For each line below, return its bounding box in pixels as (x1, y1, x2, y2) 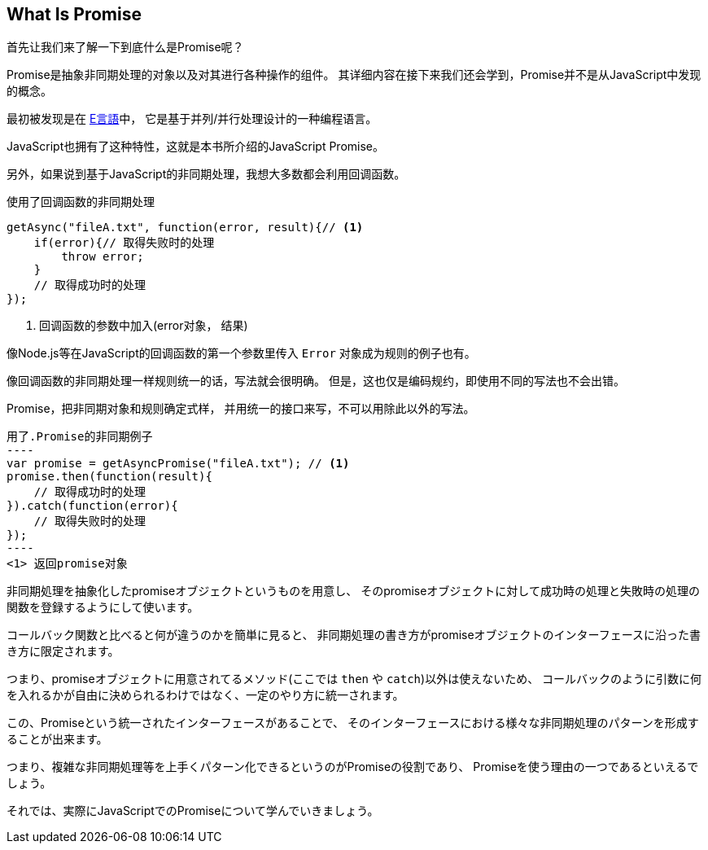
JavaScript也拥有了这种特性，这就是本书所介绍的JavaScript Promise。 (7, 139, 384, 154)
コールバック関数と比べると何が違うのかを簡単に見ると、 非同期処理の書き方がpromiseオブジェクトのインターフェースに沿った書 (7, 628, 701, 642)
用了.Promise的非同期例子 (7, 430, 153, 444)
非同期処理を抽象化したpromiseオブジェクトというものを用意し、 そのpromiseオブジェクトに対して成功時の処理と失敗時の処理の (7, 584, 700, 598)
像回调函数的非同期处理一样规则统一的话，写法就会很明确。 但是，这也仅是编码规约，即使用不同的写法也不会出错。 (7, 374, 625, 388)
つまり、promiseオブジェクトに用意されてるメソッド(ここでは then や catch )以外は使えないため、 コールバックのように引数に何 (7, 672, 702, 686)
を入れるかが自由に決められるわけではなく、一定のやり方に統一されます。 (7, 688, 404, 703)
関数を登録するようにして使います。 (7, 600, 199, 615)
